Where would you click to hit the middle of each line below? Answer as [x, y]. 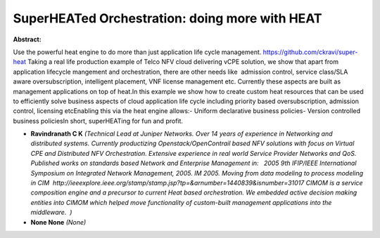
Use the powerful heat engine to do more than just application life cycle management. [137, 52]
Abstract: [27, 39]
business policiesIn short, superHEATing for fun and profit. [98, 121]
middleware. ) [51, 212]
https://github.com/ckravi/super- [310, 52]
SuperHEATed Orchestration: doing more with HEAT [167, 18]
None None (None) [58, 222]
